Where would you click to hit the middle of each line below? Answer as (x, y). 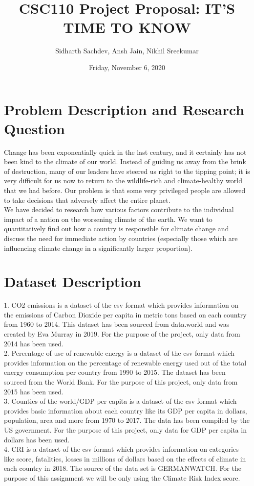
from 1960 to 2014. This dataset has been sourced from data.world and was (117, 324)
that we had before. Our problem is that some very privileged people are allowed (125, 190)
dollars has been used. (37, 439)
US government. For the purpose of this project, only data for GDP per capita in (125, 430)
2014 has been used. (34, 343)
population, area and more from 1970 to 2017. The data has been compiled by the (127, 420)
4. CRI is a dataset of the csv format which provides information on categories (121, 449)
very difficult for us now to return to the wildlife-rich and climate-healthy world (123, 181)
